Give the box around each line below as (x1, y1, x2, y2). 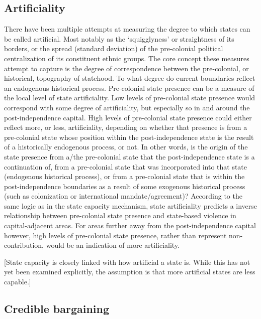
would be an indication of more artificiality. (46, 240, 180, 250)
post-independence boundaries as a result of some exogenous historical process (4, 181, 245, 191)
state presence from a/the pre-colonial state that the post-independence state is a (4, 151, 255, 162)
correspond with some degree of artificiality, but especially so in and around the (4, 102, 250, 112)
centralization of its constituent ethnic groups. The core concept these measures (4, 53, 249, 63)
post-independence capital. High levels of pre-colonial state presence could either (4, 112, 252, 122)
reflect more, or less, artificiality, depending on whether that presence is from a (4, 122, 247, 132)
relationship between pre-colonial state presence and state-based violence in (4, 210, 236, 221)
